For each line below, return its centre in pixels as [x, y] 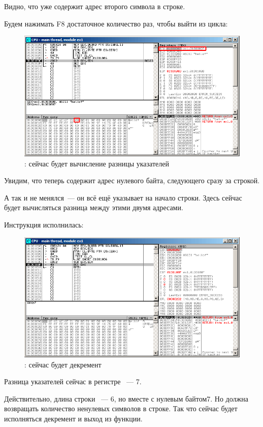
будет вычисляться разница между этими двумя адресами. [94, 207]
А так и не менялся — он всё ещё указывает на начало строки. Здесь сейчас [123, 197]
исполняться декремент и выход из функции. [73, 419]
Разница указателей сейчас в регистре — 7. [73, 381]
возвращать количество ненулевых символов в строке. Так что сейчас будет [121, 408]
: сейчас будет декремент [63, 364]
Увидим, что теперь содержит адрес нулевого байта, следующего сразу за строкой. [132, 180]
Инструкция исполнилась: [44, 224]
